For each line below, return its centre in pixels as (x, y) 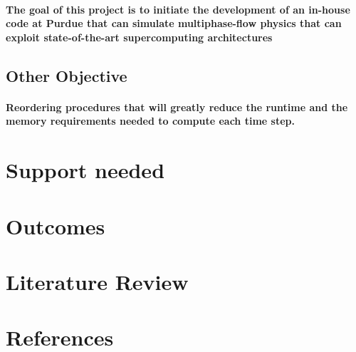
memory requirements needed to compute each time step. (150, 121)
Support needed (85, 170)
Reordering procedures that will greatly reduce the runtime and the (177, 107)
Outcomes (56, 226)
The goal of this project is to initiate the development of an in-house (178, 9)
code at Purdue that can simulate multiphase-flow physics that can (174, 23)
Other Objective (67, 75)
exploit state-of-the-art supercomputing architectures (139, 37)
